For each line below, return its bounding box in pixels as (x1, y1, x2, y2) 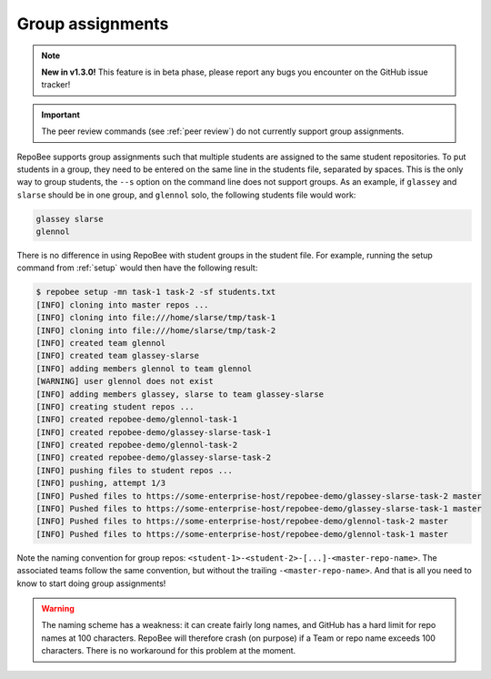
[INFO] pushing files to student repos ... (35, 465, 234, 475)
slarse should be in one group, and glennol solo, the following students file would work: (16, 189, 356, 200)
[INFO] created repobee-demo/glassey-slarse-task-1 (35, 427, 272, 437)
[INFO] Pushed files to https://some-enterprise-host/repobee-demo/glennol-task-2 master (35, 516, 449, 527)
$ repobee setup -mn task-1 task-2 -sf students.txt (35, 287, 276, 298)
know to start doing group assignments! (16, 578, 166, 589)
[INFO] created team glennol (35, 338, 166, 348)
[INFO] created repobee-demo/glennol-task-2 (35, 440, 238, 451)
